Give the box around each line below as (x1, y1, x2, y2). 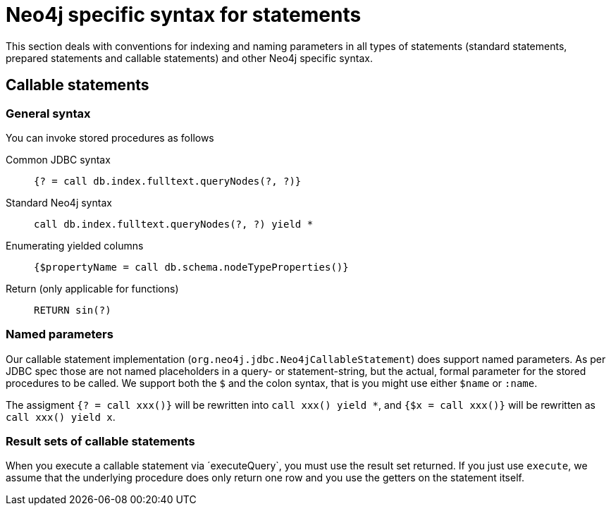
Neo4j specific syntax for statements (6, 3, 362, 27)
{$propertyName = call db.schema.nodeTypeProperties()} (34, 261, 349, 273)
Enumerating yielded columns (6, 239, 144, 252)
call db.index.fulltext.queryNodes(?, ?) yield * (34, 218, 314, 230)
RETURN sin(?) (34, 304, 111, 316)
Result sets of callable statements (6, 434, 195, 449)
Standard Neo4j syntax (6, 196, 112, 209)
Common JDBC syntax (6, 153, 111, 166)
